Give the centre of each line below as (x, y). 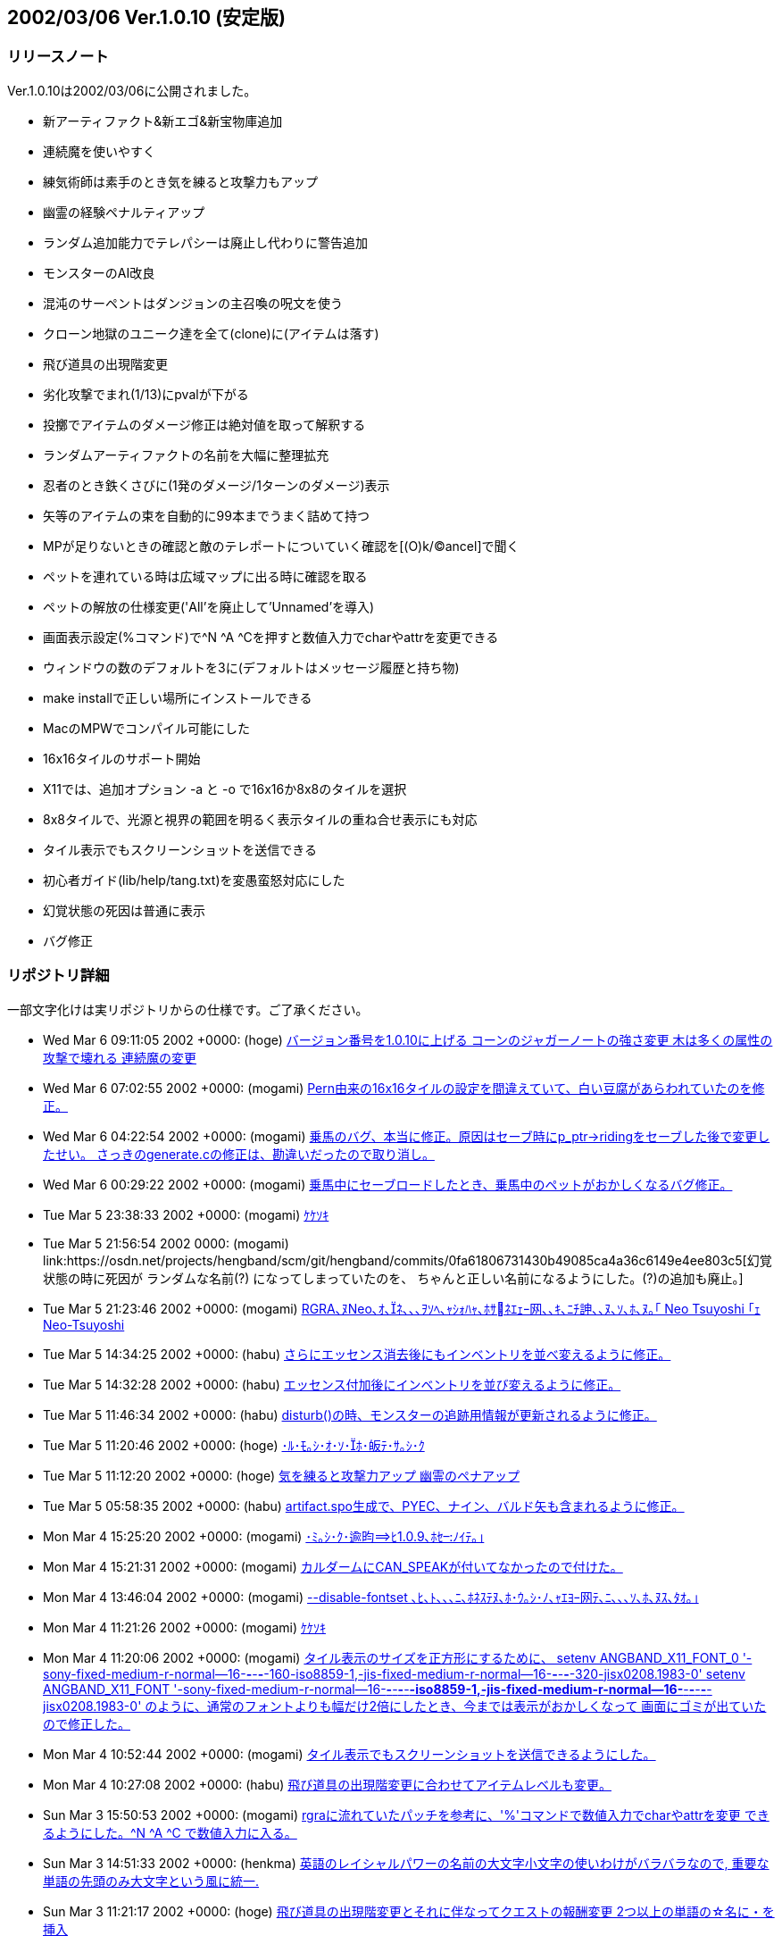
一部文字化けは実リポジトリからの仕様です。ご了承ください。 (188, 1009)
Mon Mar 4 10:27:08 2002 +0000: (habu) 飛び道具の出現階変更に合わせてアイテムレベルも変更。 (327, 1784)
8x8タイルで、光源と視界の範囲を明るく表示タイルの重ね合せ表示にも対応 (260, 819)
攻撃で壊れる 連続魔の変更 (120, 1057)
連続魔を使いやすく (99, 151)
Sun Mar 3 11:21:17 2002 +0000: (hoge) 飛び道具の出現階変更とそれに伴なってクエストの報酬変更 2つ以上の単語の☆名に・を (409, 1911)
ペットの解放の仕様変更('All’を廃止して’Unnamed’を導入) (209, 606)
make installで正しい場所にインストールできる (178, 697)
